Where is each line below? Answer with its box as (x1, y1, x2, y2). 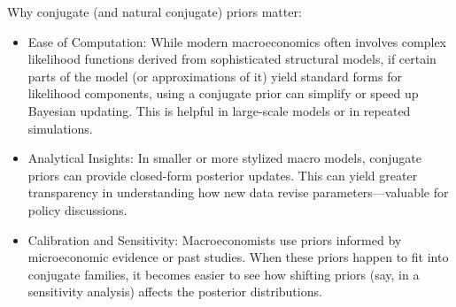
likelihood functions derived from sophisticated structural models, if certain (27, 50, 437, 68)
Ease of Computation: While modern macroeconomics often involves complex (27, 32, 447, 50)
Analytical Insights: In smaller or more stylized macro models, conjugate (27, 149, 422, 167)
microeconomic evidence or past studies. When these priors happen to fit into (27, 248, 449, 266)
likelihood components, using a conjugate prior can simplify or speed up (27, 84, 419, 103)
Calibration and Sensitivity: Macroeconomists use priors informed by (27, 230, 402, 249)
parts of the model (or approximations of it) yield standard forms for (27, 66, 402, 85)
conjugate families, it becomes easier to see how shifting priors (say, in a (27, 265, 420, 283)
